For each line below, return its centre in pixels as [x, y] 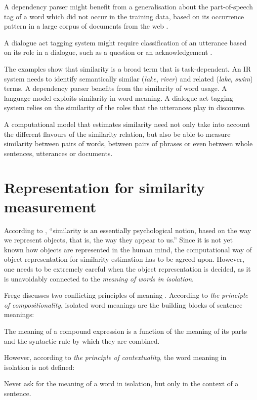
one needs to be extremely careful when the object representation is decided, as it [128, 269]
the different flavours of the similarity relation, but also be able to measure [117, 134]
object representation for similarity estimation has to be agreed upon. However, [124, 259]
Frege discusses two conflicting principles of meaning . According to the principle [126, 295]
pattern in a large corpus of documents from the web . [86, 26]
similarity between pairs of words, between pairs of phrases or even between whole [128, 143]
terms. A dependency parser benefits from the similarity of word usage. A [115, 88]
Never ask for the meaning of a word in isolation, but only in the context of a [121, 383]
